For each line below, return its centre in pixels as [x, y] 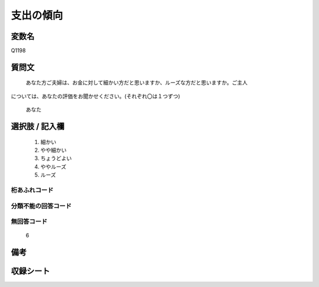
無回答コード [29, 221]
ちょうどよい [56, 158]
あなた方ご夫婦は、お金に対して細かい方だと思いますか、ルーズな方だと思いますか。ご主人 [137, 83]
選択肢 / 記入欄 [38, 127]
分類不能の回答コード [41, 206]
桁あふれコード [32, 190]
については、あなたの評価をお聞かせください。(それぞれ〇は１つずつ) [95, 96]
